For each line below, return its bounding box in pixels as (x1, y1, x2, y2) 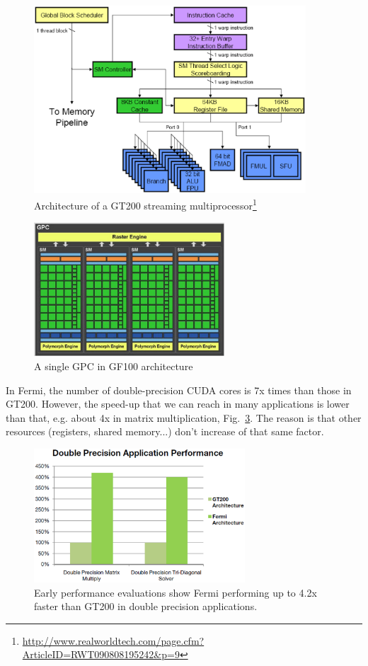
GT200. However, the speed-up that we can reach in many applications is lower (6, 396, 350, 411)
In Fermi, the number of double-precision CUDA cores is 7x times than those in (6, 382, 352, 397)
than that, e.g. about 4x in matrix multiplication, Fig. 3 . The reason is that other (6, 410, 362, 425)
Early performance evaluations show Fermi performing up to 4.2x (34, 585, 317, 599)
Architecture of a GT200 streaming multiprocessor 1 (34, 196, 257, 212)
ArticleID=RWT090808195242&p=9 (22, 647, 180, 662)
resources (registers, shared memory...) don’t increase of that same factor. (6, 424, 324, 439)
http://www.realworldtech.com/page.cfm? (22, 633, 205, 648)
